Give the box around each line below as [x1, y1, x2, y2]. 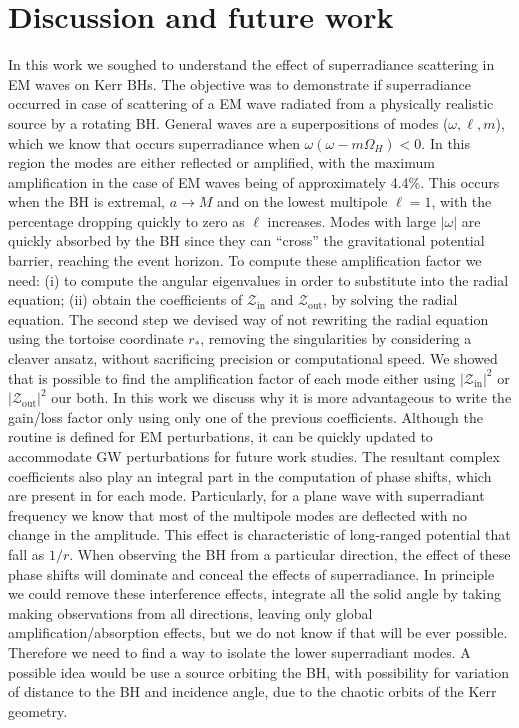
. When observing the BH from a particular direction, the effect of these [69, 543, 511, 564]
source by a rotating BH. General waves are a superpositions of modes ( [8, 112, 449, 133]
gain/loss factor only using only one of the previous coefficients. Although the [8, 406, 483, 427]
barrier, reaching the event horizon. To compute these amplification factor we [8, 250, 482, 271]
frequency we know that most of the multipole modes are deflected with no [8, 504, 468, 525]
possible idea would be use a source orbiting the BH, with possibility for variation [8, 661, 509, 682]
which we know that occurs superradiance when [8, 132, 300, 153]
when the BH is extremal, [8, 191, 166, 212]
